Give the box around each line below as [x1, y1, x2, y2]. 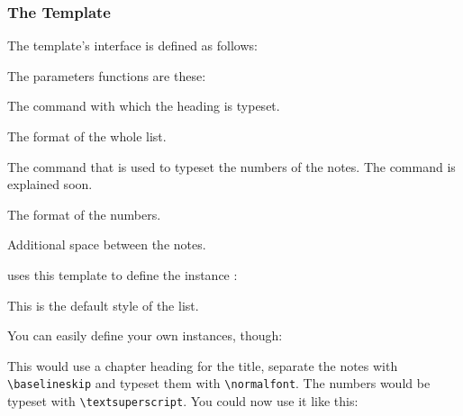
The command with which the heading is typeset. [7, 96, 280, 115]
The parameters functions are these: [7, 66, 206, 85]
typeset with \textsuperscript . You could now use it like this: [7, 392, 359, 410]
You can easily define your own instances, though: [7, 326, 283, 345]
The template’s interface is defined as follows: [7, 36, 258, 55]
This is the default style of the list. [7, 295, 199, 314]
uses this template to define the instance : [7, 265, 238, 284]
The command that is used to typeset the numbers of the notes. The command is [7, 157, 456, 176]
